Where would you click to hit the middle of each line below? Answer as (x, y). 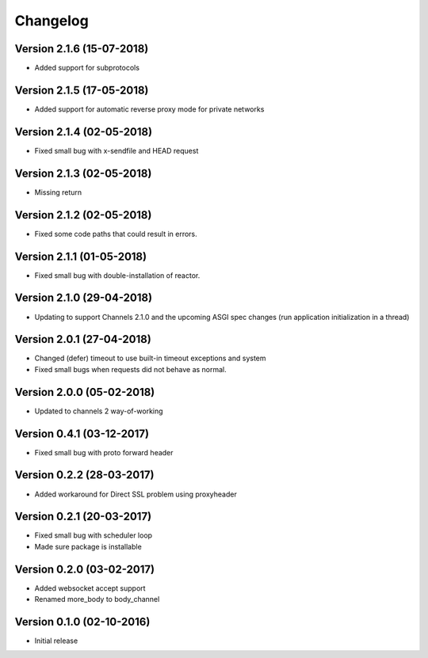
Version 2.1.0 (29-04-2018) (84, 298)
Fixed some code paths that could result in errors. (116, 234)
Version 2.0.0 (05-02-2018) (85, 392)
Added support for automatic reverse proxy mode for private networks (149, 109)
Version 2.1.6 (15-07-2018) (82, 49)
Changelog (52, 21)
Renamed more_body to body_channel (97, 599)
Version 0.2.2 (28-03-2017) (84, 475)
